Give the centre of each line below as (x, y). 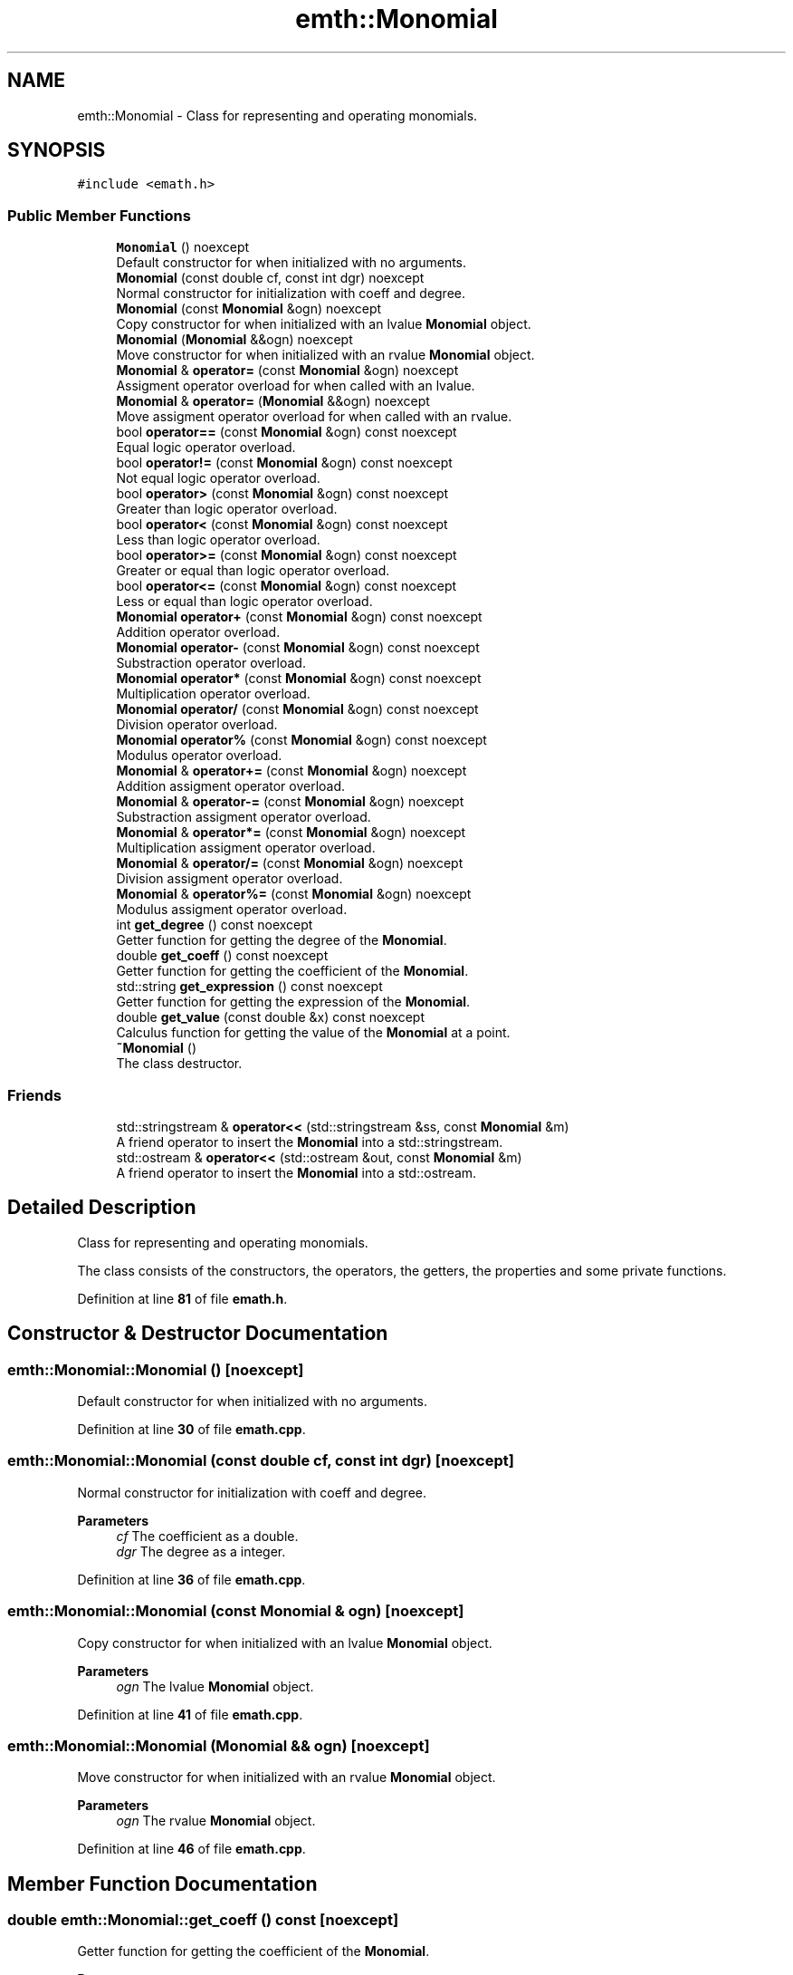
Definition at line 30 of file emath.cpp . (191, 1429)
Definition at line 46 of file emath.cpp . (191, 1849)
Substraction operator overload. (211, 663)
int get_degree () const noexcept (215, 925)
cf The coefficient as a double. (207, 1536)
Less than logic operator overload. (218, 540)
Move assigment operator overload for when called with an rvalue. (314, 417)
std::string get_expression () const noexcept (249, 987)
